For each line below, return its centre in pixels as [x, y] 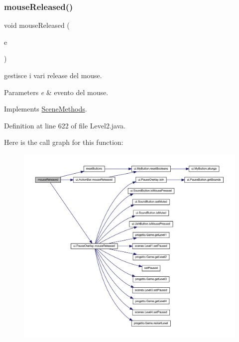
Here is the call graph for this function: [64, 142]
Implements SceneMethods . [46, 109]
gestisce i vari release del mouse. [53, 75]
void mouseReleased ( [37, 25]
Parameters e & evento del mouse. [56, 92]
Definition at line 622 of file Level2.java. [65, 125]
